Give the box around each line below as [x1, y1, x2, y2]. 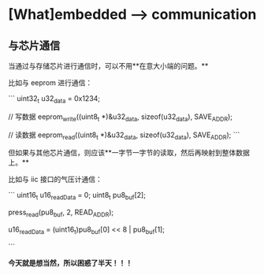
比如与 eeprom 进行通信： [8, 78, 93, 87]
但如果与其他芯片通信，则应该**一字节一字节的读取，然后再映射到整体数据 [8, 148, 251, 158]
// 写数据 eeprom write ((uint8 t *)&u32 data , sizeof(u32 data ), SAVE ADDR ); [8, 112, 233, 123]
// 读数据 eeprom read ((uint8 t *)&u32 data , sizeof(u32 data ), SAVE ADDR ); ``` [8, 130, 240, 141]
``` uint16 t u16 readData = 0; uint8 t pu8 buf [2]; [8, 191, 146, 202]
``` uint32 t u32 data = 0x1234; [8, 94, 101, 105]
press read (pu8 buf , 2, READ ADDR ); [8, 207, 114, 218]
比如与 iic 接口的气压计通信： [8, 175, 102, 184]
